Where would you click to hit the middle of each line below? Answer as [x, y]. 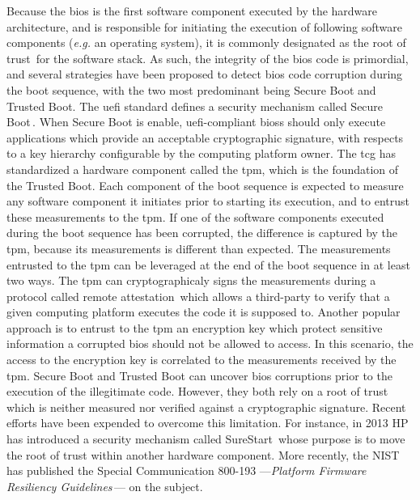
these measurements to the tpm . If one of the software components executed [195, 216]
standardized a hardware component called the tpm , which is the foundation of [203, 169]
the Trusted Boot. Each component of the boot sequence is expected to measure [205, 185]
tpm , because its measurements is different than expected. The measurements [199, 248]
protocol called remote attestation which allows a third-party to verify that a [198, 296]
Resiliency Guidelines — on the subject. [105, 486]
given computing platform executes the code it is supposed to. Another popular [204, 312]
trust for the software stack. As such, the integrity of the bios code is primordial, [208, 58]
